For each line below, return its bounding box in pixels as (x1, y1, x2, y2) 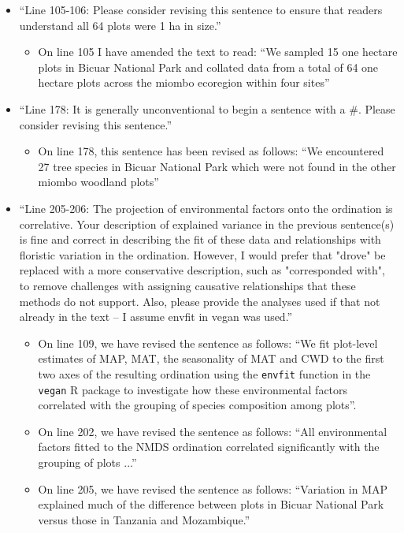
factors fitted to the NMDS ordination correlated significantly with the (38, 438, 380, 455)
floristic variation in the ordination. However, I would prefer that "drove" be (19, 246, 386, 263)
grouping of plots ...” (38, 453, 137, 470)
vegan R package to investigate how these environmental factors (38, 381, 348, 397)
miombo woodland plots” (38, 173, 159, 190)
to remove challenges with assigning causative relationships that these (19, 277, 356, 293)
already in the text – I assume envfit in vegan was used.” (19, 308, 293, 325)
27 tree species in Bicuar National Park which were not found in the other (38, 158, 396, 174)
